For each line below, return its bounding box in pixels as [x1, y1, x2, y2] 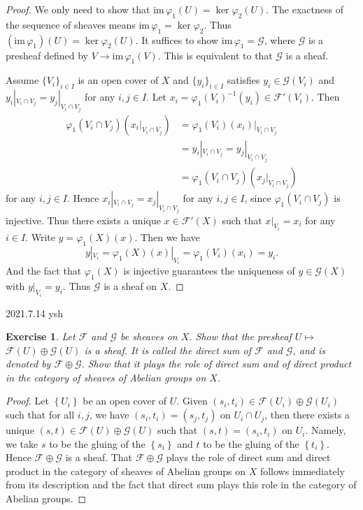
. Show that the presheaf [189, 329, 292, 344]
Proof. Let [6, 393, 49, 408]
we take [6, 436, 38, 451]
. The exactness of [266, 2, 343, 16]
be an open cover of [83, 393, 167, 408]
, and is [292, 342, 326, 357]
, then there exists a [264, 407, 350, 422]
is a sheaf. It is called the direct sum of [84, 342, 252, 357]
